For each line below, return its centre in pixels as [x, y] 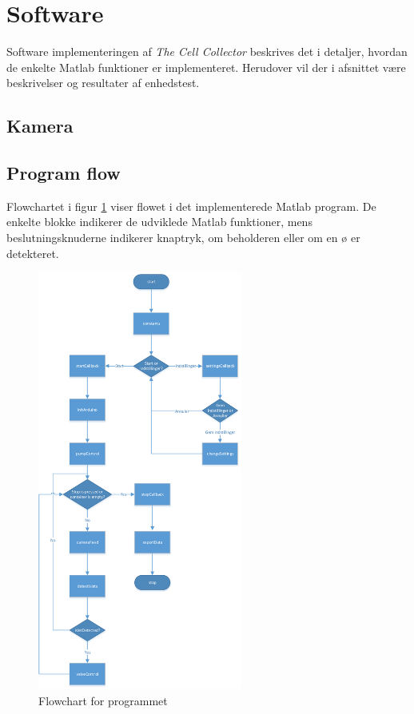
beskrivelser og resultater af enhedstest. [103, 83]
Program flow [64, 173]
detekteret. [33, 253]
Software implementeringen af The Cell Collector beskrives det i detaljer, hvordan [207, 52]
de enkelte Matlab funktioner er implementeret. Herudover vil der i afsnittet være [206, 67]
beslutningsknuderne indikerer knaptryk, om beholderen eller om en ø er [183, 238]
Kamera [40, 126]
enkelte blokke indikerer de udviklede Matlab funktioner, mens [159, 222]
